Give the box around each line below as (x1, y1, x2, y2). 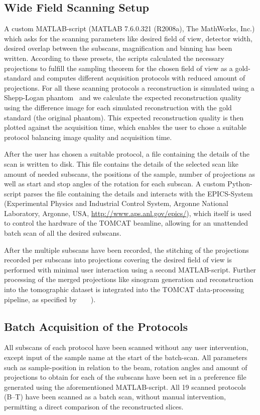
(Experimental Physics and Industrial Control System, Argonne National (4, 198, 228, 209)
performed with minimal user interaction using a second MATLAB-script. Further (4, 264, 256, 274)
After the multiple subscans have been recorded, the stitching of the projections (4, 244, 249, 255)
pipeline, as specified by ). (4, 294, 96, 304)
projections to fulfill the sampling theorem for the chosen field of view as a (4, 62, 233, 73)
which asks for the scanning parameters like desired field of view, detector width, (4, 33, 252, 43)
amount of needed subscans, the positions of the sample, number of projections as (4, 168, 255, 179)
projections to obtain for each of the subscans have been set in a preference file (4, 372, 246, 382)
